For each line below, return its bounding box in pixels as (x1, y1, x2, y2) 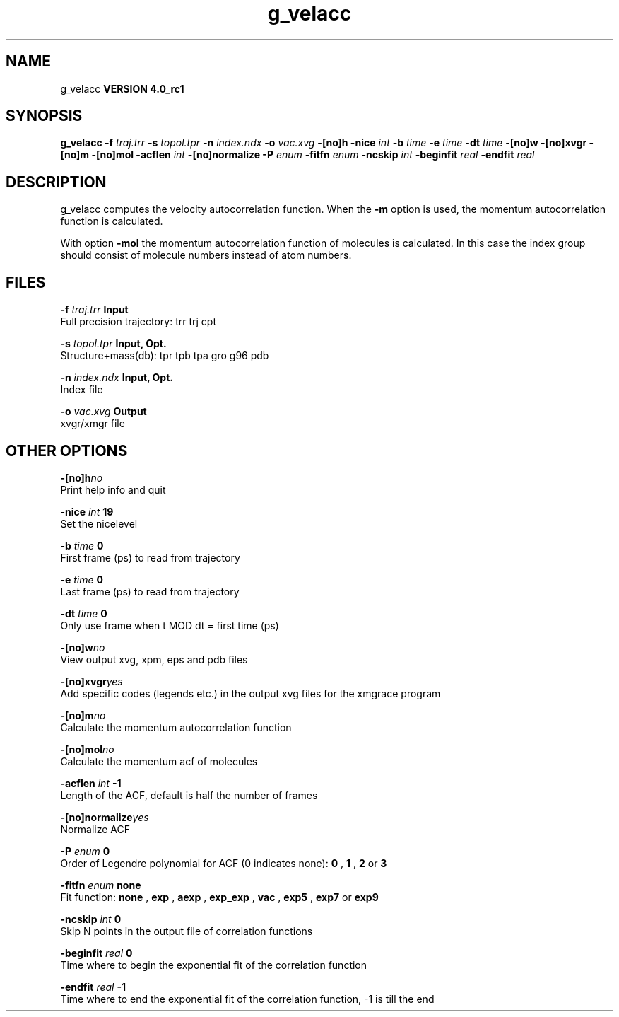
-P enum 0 (60, 844, 110, 857)
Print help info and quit (60, 483, 166, 496)
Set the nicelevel (60, 517, 138, 530)
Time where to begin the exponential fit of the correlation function (60, 958, 367, 971)
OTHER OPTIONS (6, 441, 128, 460)
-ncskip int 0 (60, 912, 122, 925)
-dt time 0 (60, 607, 107, 620)
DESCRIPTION (6, 173, 107, 191)
